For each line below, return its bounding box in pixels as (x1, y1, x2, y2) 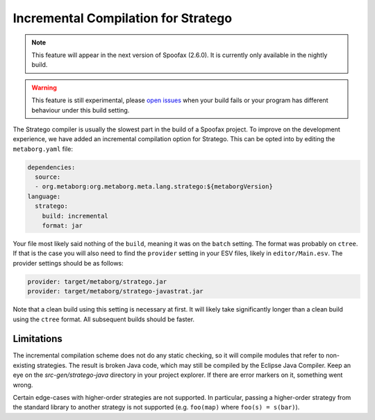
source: (35, 173, 61, 181)
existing (12, 361, 36, 369)
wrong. (12, 380, 33, 389)
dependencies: (27, 163, 76, 171)
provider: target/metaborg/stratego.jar (27, 277, 167, 285)
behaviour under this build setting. (31, 106, 130, 114)
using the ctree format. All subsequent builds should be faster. (12, 315, 194, 323)
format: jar (42, 222, 83, 229)
